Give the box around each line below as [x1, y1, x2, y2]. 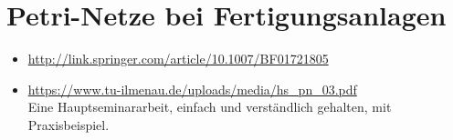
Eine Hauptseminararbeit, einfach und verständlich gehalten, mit [27, 97, 392, 116]
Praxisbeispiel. [27, 115, 110, 134]
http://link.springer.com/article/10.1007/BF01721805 [27, 49, 329, 68]
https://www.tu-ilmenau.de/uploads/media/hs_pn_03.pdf [27, 79, 357, 98]
